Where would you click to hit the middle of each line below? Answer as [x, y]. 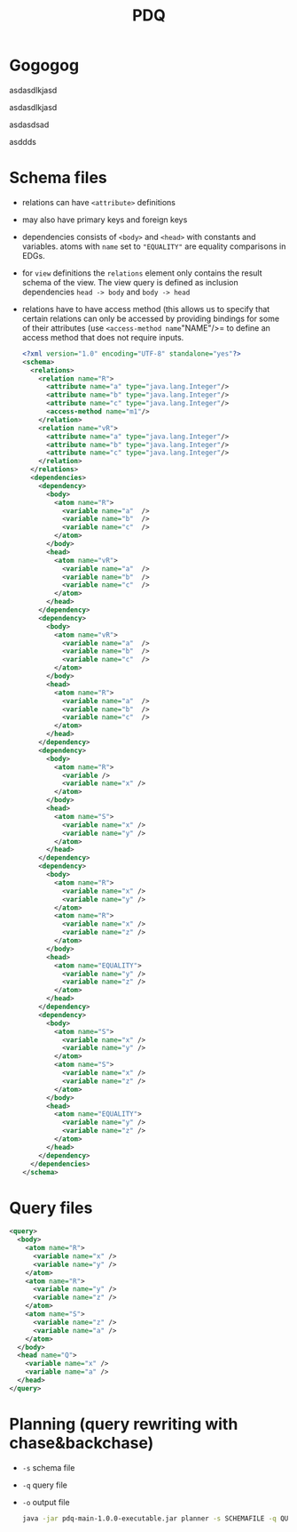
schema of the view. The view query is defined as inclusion [130, 282]
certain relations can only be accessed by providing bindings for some [151, 318]
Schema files [59, 178]
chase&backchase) [82, 1443]
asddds [23, 141]
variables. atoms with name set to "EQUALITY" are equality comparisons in [154, 246]
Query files [51, 1208]
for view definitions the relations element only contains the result [142, 273]
